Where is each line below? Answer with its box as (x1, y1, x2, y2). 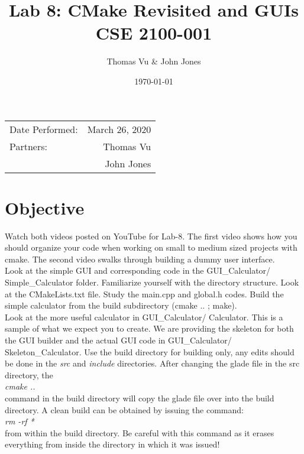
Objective (5, 195, 85, 219)
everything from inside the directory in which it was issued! (5, 438, 220, 450)
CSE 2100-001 (95, 21, 212, 45)
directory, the (5, 368, 53, 381)
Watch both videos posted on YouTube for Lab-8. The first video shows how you (5, 229, 297, 242)
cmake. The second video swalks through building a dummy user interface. (5, 252, 275, 265)
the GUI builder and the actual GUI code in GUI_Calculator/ (5, 333, 232, 346)
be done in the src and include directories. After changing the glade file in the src (5, 357, 300, 369)
